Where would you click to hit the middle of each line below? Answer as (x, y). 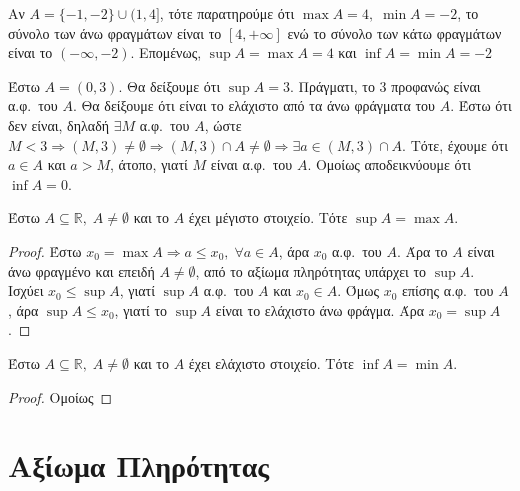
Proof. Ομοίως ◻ (60, 396)
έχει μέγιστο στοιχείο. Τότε (268, 217)
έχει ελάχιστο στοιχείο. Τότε (271, 362)
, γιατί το (141, 309)
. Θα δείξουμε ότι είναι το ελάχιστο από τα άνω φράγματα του (254, 105)
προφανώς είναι (436, 85)
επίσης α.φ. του (448, 290)
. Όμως (358, 290)
